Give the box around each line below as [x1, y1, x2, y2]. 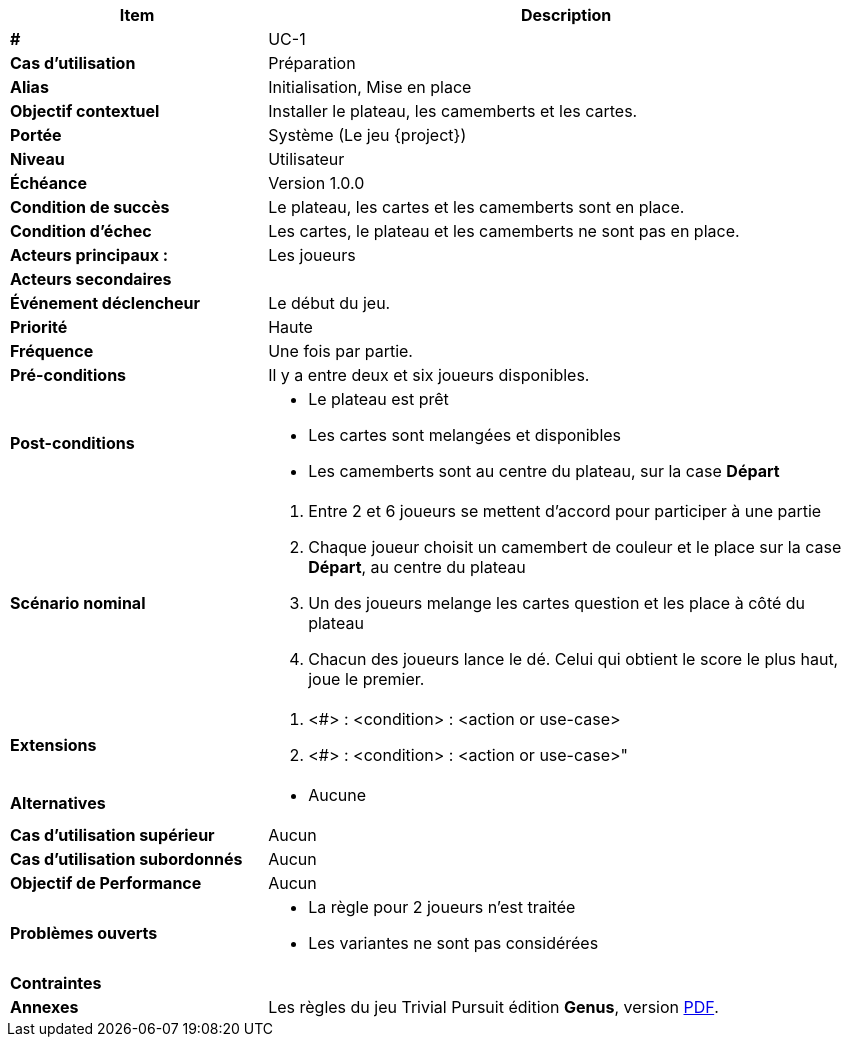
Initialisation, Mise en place [268, 77, 472, 97]
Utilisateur [268, 149, 345, 169]
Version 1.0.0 [268, 173, 365, 193]
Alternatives [10, 793, 106, 813]
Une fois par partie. [268, 341, 413, 361]
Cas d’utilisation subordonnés [10, 849, 243, 869]
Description [520, 5, 612, 25]
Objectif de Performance [10, 873, 202, 893]
